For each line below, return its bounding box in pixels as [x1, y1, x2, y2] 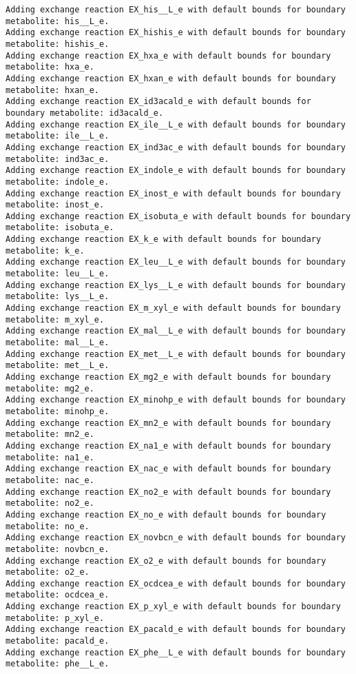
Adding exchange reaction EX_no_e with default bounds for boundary [6, 509, 326, 520]
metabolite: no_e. [6, 521, 90, 531]
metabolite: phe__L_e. [6, 659, 109, 669]
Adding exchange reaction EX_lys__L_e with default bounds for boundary [6, 280, 346, 290]
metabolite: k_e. [6, 245, 85, 256]
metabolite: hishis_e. [6, 39, 109, 49]
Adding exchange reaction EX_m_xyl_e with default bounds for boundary [6, 303, 341, 314]
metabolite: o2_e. [6, 567, 90, 578]
